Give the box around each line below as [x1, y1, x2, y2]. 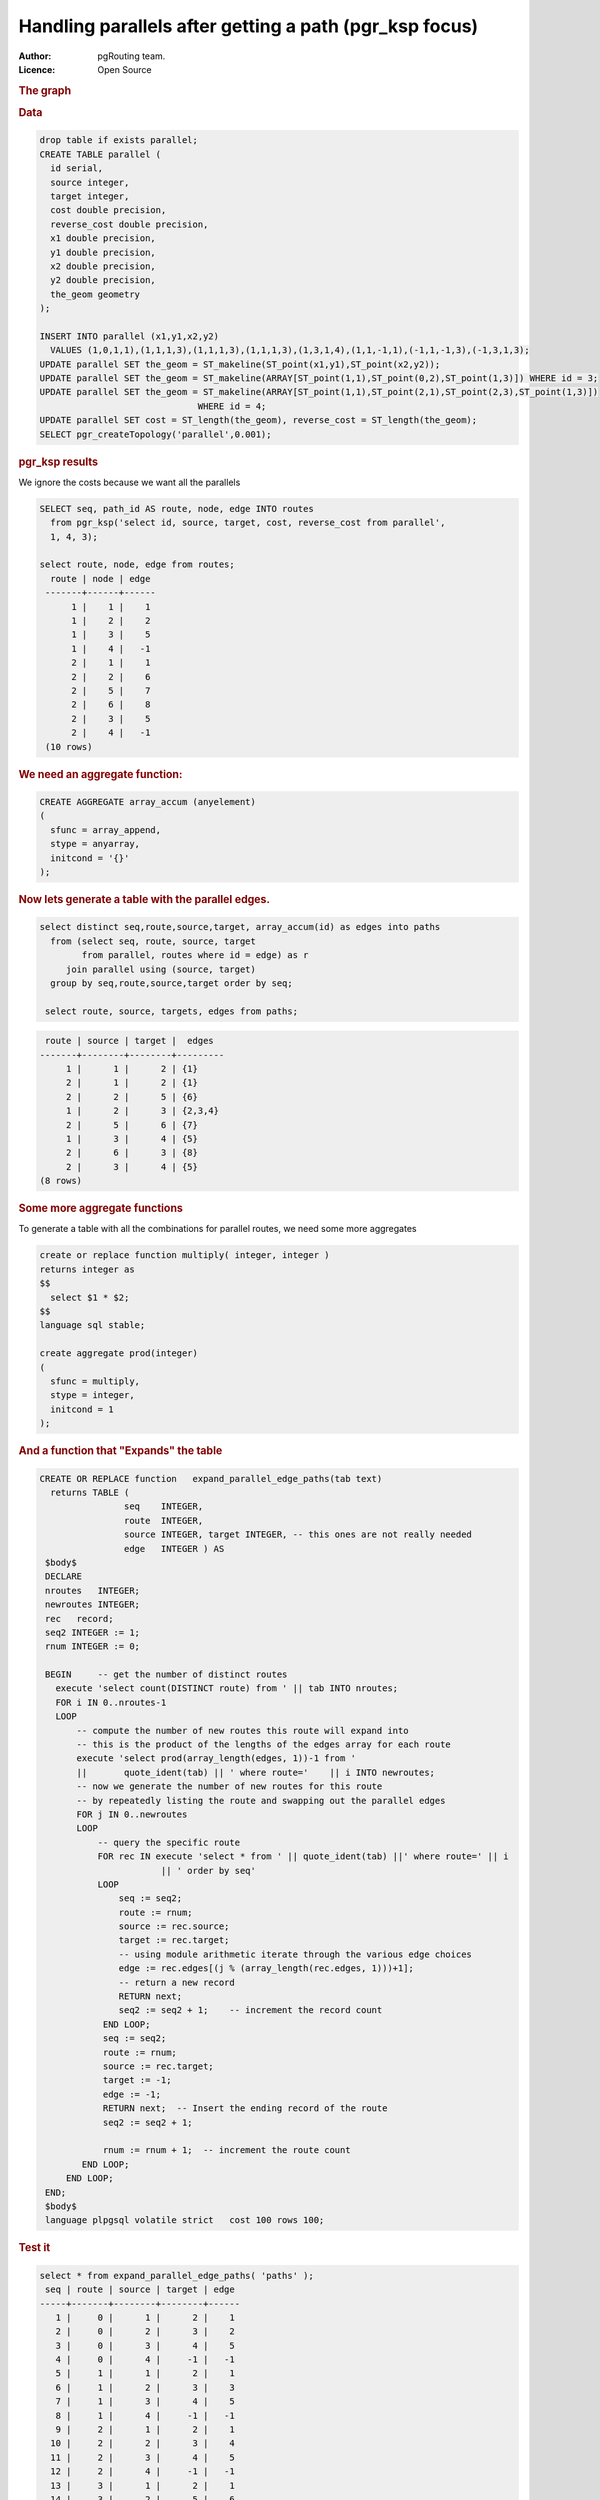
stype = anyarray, [50, 838, 140, 850]
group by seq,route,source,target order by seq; [50, 977, 294, 989]
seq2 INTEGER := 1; [45, 1626, 140, 1638]
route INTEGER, [123, 1515, 204, 1526]
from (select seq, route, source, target [50, 935, 257, 947]
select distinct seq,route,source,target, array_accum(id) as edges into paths [39, 921, 441, 933]
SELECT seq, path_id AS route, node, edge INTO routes [39, 503, 314, 514]
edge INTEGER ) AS [123, 1543, 225, 1554]
